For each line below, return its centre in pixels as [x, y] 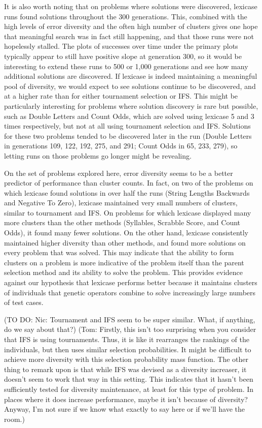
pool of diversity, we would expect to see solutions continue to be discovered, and [130, 86]
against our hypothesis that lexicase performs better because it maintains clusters [131, 282]
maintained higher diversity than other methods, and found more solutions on [125, 242]
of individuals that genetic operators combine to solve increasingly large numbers [130, 292]
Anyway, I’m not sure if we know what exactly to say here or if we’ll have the [125, 409]
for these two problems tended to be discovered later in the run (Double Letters [128, 135]
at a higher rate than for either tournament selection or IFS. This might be [121, 96]
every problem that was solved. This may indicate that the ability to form [119, 252]
